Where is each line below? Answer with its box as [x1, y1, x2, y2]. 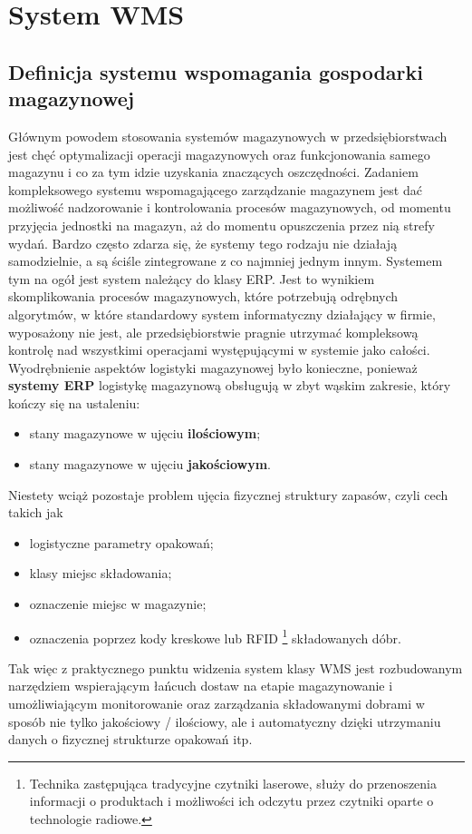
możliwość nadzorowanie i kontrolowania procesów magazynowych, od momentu [8, 198, 451, 217]
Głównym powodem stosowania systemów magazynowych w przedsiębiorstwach [8, 126, 448, 145]
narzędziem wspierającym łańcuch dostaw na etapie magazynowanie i [8, 676, 393, 695]
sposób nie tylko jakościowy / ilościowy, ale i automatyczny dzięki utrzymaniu [8, 711, 441, 731]
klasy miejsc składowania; [29, 564, 172, 583]
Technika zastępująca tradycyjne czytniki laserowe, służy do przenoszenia [29, 773, 438, 792]
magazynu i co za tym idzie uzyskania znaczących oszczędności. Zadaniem [8, 162, 419, 182]
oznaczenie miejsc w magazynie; [29, 594, 207, 613]
